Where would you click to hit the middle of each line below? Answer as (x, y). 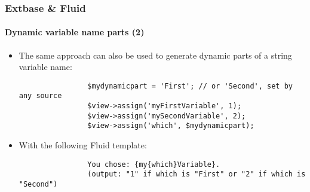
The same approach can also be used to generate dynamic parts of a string (155, 55)
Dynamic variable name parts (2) (75, 32)
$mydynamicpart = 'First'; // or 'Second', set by (190, 86)
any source (40, 96)
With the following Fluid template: (83, 145)
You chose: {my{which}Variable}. (154, 164)
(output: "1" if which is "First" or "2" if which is (197, 174)
